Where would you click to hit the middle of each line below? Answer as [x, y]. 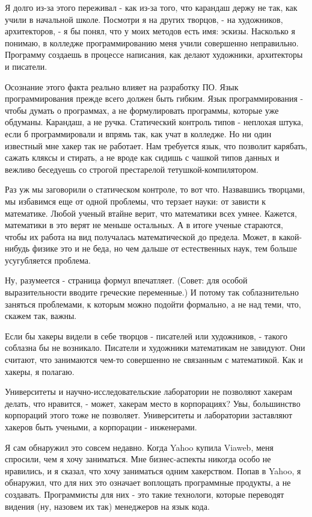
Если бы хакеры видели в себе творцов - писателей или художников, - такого [146, 336]
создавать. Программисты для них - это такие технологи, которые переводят [145, 494]
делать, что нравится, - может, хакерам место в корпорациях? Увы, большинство [153, 403]
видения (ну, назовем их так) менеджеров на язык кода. [107, 506]
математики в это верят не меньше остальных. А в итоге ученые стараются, [144, 225]
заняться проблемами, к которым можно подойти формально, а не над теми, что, [153, 304]
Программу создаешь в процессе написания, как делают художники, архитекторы [154, 54]
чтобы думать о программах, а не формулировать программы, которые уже [142, 110]
